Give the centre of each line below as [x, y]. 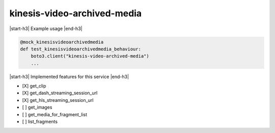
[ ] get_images [37, 108]
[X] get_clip [34, 86]
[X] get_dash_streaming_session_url [60, 93]
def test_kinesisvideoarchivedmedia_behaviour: [80, 49]
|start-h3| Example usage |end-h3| [46, 29]
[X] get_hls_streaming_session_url [58, 100]
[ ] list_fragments [40, 122]
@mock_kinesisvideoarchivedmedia [62, 42]
